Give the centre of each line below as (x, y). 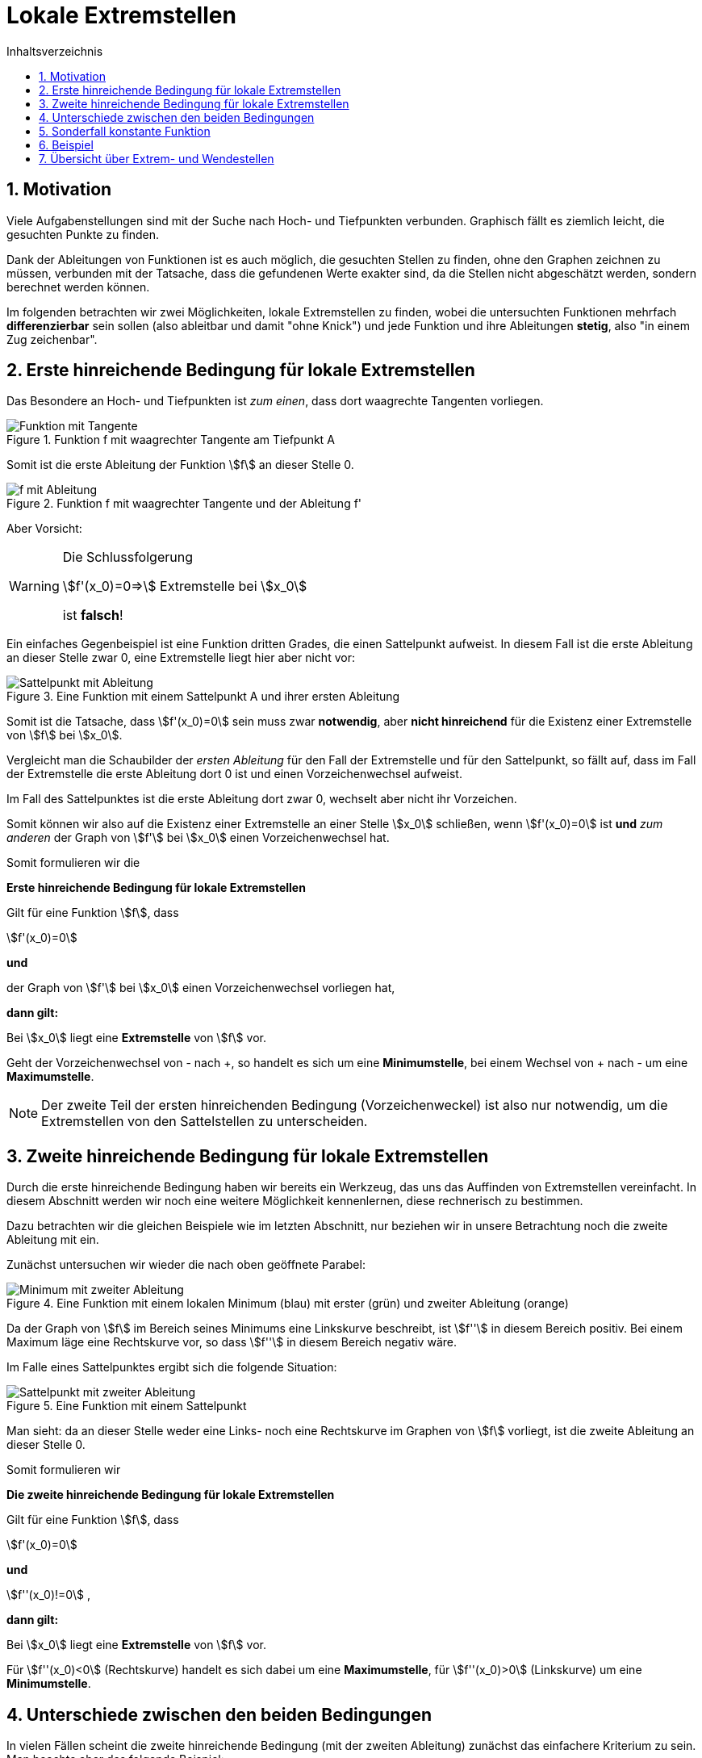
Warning (34, 586)
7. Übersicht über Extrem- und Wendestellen (157, 158)
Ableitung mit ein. (53, 1240)
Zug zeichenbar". (52, 339)
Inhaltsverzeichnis (55, 51)
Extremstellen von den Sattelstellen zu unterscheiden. (205, 1122)
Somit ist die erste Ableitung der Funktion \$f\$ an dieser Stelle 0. (180, 465)
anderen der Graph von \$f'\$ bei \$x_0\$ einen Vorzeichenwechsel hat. (198, 838)
